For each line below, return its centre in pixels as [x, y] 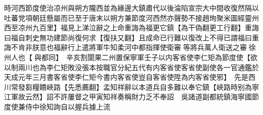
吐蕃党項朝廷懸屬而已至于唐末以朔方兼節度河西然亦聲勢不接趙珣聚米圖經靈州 [131, 17]
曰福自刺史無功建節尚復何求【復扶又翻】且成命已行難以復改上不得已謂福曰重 [131, 37]
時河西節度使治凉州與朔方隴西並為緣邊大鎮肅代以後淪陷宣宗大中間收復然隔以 [131, 8]
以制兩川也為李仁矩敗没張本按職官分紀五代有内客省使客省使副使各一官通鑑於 [131, 67]
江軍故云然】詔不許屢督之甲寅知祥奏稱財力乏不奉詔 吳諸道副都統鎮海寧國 [128, 97]
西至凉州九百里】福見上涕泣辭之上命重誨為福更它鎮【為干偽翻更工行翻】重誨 [131, 27]
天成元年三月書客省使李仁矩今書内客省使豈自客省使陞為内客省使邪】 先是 [126, 77]
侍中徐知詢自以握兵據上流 [68, 106]
